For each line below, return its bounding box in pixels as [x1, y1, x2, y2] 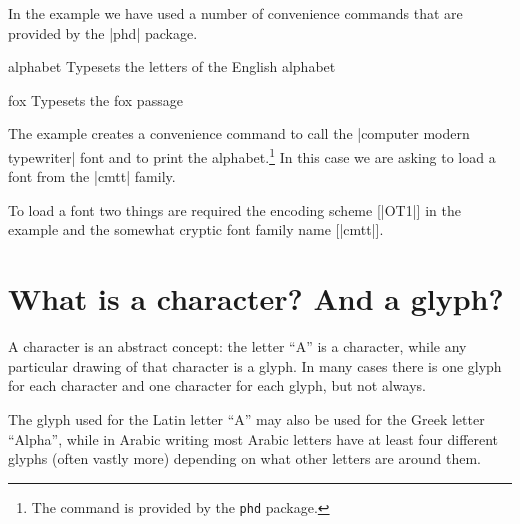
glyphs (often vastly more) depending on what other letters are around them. [8, 448, 481, 469]
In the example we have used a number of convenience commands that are [8, 3, 463, 23]
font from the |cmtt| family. [8, 166, 176, 187]
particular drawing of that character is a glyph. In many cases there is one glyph [8, 355, 502, 376]
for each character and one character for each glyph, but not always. [8, 375, 426, 396]
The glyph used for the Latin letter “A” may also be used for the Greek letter [8, 408, 485, 429]
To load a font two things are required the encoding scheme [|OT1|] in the [8, 199, 461, 220]
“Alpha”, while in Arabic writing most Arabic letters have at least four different [8, 428, 499, 449]
